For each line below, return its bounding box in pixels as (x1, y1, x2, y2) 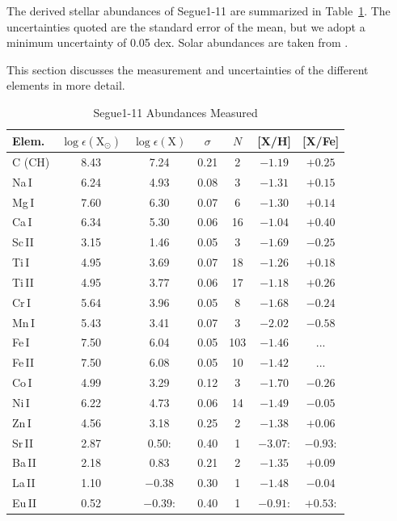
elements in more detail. (6, 77, 125, 94)
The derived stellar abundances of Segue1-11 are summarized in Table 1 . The (6, 2, 391, 19)
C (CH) (12, 153, 50, 170)
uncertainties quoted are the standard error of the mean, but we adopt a (6, 18, 365, 35)
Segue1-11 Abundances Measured (93, 103, 258, 120)
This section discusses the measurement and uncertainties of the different (6, 61, 369, 78)
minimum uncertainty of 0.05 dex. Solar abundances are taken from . (6, 34, 348, 51)
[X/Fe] (302, 132, 340, 149)
